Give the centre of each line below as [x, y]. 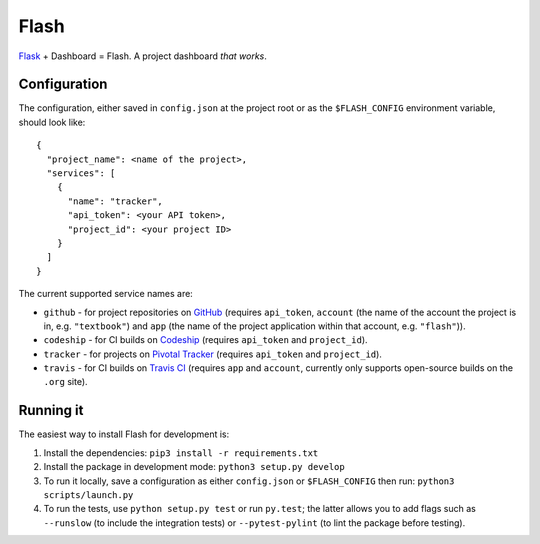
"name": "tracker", [115, 201]
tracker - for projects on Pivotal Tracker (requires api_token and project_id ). [212, 354]
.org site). [66, 382]
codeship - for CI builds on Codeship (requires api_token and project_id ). [206, 340]
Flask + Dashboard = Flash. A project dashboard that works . [142, 56]
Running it [51, 410]
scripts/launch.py [88, 494]
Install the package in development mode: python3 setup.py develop [194, 467]
